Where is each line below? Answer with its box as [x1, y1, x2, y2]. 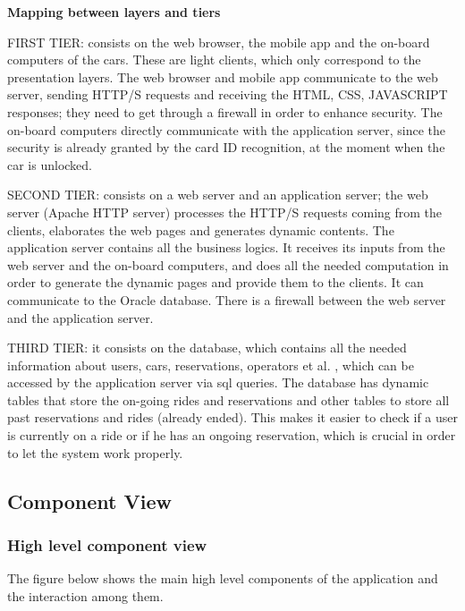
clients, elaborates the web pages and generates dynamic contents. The [7, 220, 394, 239]
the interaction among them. [7, 586, 164, 605]
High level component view [7, 533, 207, 556]
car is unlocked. [7, 155, 93, 174]
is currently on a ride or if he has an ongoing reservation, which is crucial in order [7, 426, 456, 445]
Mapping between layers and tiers [7, 3, 221, 21]
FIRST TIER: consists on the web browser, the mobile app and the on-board [7, 32, 430, 51]
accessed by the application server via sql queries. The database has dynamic [7, 373, 429, 392]
